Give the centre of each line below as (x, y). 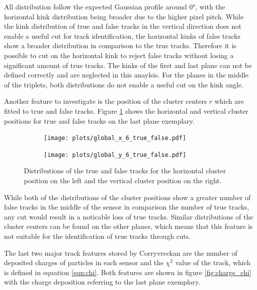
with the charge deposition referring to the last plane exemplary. (102, 282)
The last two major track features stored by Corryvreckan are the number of (121, 253)
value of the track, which (213, 262)
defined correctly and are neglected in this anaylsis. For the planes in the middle (126, 75)
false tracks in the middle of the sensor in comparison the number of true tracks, (127, 207)
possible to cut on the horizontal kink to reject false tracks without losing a (119, 55)
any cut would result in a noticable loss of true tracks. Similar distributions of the (129, 216)
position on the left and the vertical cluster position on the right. (123, 181)
